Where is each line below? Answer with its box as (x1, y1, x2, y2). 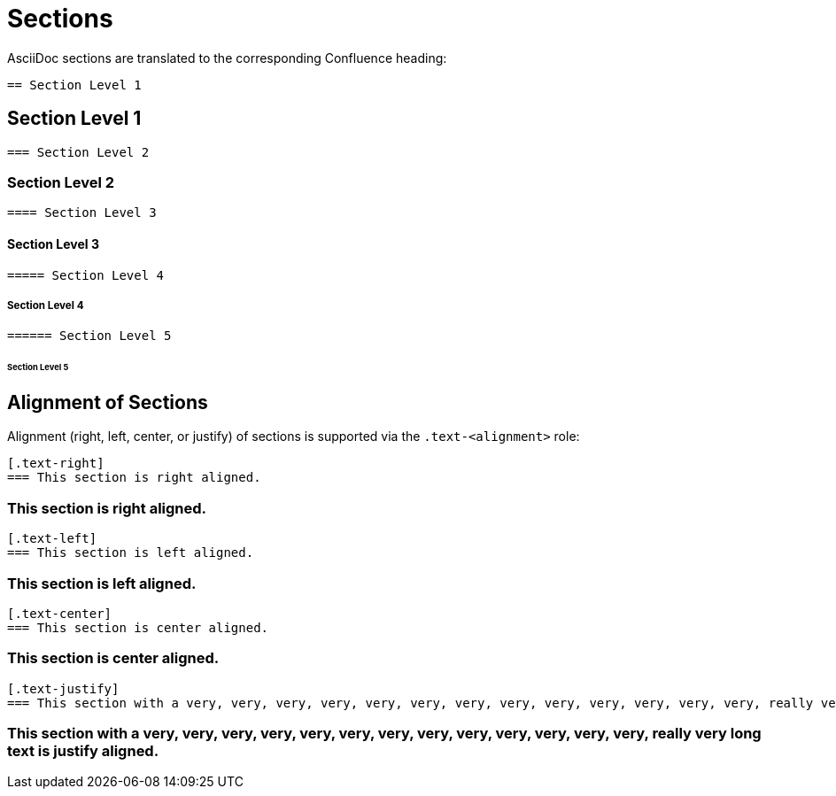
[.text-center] (7, 606, 112, 621)
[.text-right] (7, 456, 104, 471)
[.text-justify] (7, 681, 120, 696)
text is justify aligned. (7, 742, 159, 761)
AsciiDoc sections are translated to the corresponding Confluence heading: (7, 50, 447, 66)
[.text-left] (7, 531, 97, 546)
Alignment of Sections (7, 391, 208, 414)
